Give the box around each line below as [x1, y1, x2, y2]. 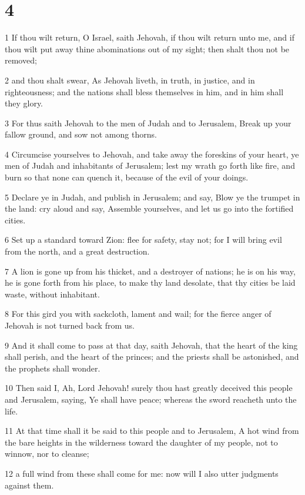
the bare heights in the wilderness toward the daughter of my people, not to [5, 436, 278, 448]
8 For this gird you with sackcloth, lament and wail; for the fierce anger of [5, 307, 272, 320]
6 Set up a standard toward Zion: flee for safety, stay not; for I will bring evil [5, 233, 282, 246]
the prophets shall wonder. [5, 362, 100, 374]
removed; [5, 54, 37, 66]
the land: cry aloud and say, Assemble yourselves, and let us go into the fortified [5, 202, 294, 215]
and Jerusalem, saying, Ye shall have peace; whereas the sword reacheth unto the [5, 393, 297, 405]
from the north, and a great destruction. [5, 245, 150, 257]
